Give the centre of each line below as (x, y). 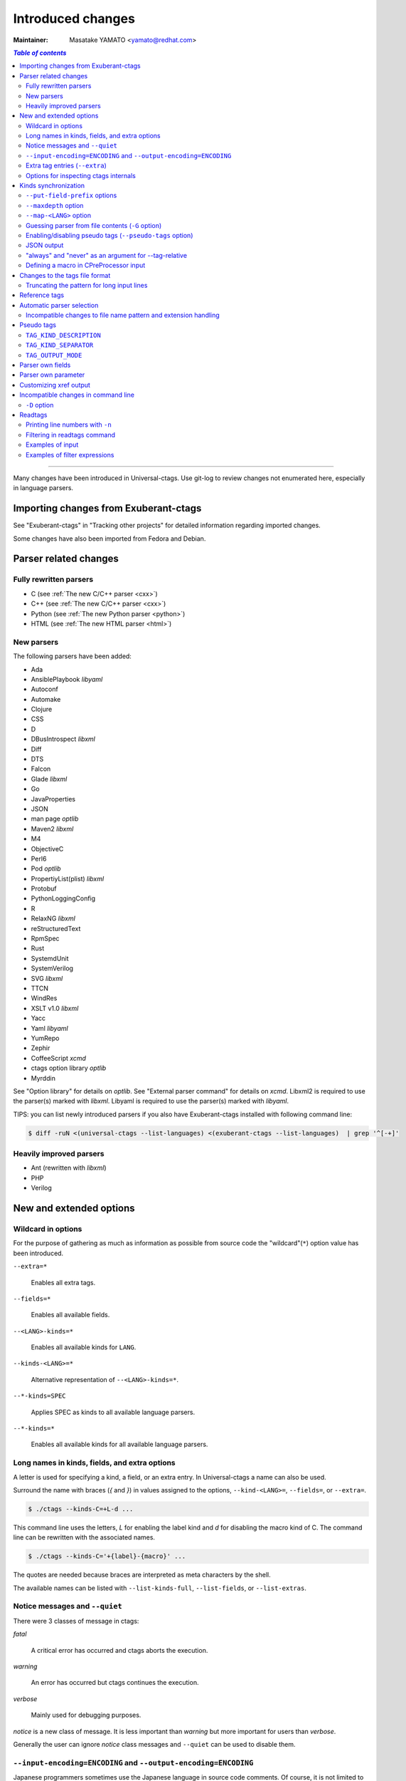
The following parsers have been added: (72, 656)
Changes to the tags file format (65, 275)
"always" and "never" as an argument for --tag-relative (107, 255)
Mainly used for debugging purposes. (86, 1715)
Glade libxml (49, 779)
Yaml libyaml (49, 1028)
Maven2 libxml (52, 829)
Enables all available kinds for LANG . (84, 1347)
